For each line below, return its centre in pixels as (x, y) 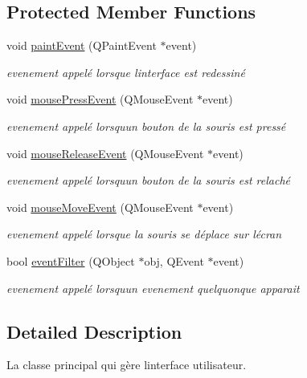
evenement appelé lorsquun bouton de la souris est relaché (149, 180)
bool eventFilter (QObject (71, 260)
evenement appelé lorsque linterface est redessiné (126, 72)
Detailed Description (94, 331)
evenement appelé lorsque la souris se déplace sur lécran (144, 234)
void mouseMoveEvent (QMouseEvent (100, 207)
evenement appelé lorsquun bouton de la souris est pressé (146, 126)
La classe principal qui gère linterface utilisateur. (127, 365)
